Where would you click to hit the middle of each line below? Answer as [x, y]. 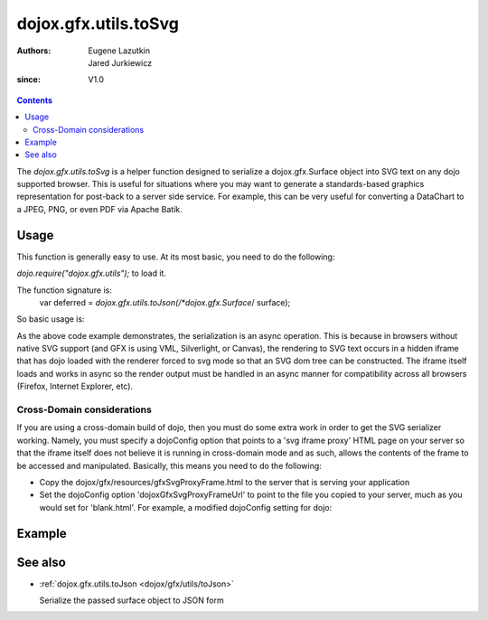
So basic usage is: [51, 319]
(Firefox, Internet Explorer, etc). [75, 386]
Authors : [34, 51]
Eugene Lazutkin [119, 51]
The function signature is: [65, 290]
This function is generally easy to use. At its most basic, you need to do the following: [176, 257]
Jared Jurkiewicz [120, 62]
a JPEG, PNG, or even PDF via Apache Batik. [99, 209]
